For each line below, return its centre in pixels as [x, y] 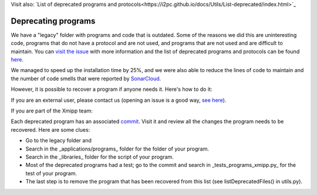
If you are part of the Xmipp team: [52, 111]
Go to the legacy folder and [59, 141]
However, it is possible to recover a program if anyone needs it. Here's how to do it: [112, 89]
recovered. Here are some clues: [50, 129]
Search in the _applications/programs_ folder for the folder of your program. [117, 149]
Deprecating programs [53, 21]
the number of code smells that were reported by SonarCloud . [86, 78]
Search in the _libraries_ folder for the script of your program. [100, 157]
